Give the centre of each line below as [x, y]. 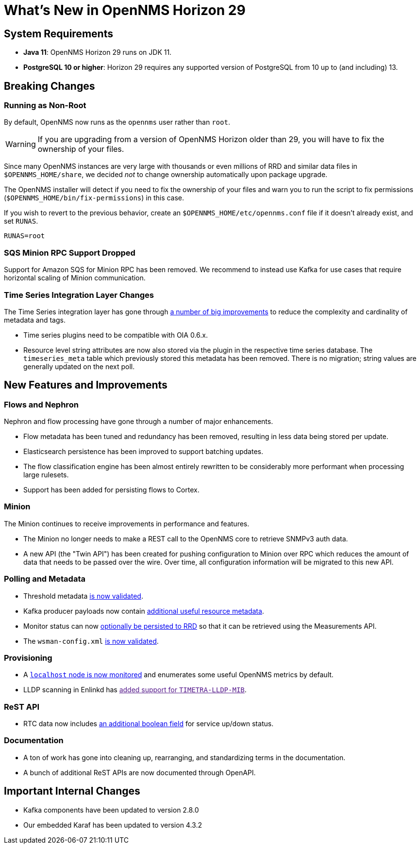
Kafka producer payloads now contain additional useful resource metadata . [144, 611]
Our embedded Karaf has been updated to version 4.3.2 [113, 825]
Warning [21, 144]
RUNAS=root [25, 236]
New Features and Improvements [86, 385]
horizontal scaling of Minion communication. [75, 278]
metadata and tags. [35, 320]
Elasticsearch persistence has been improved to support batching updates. [143, 452]
